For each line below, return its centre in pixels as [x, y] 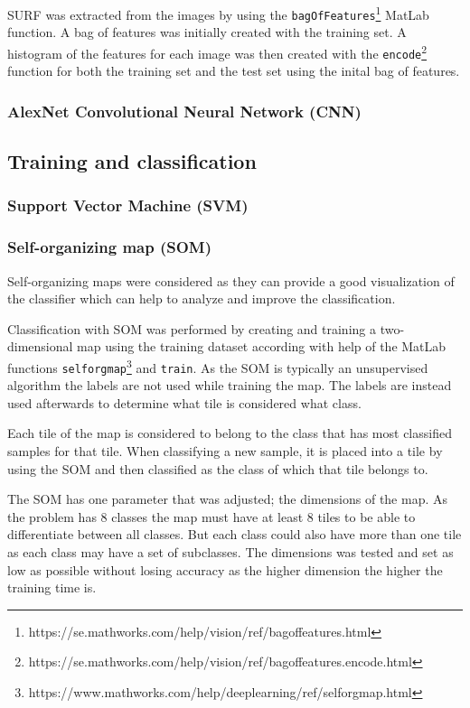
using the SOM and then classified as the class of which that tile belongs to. [218, 468]
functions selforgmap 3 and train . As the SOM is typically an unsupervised [218, 366]
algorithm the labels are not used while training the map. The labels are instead [230, 385]
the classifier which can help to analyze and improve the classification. [202, 298]
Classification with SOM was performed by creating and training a [192, 328]
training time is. [52, 587]
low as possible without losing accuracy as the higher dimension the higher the [225, 569]
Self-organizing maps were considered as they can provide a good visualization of [231, 280]
